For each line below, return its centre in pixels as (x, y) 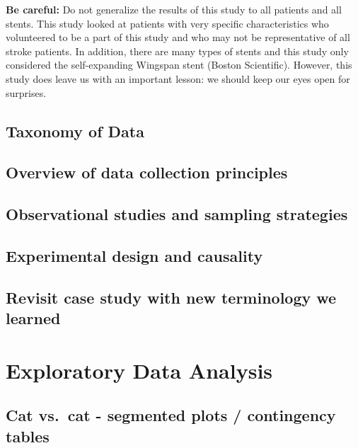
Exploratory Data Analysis (139, 370)
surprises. (26, 92)
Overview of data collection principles (147, 172)
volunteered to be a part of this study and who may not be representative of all (178, 37)
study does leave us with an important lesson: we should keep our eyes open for (178, 78)
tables (28, 436)
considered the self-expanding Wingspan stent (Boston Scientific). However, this (179, 65)
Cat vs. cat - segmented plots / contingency (171, 415)
